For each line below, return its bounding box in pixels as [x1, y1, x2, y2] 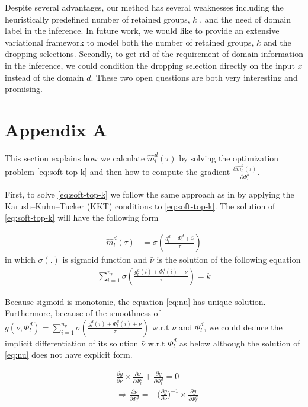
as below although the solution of [179, 336, 300, 349]
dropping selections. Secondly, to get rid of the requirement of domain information [5, 47, 304, 60]
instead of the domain [5, 71, 84, 83]
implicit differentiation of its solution [5, 336, 139, 349]
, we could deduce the [204, 320, 283, 333]
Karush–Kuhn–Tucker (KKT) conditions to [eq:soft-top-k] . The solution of [5, 199, 275, 212]
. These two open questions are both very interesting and [91, 71, 298, 83]
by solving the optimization [179, 151, 279, 164]
